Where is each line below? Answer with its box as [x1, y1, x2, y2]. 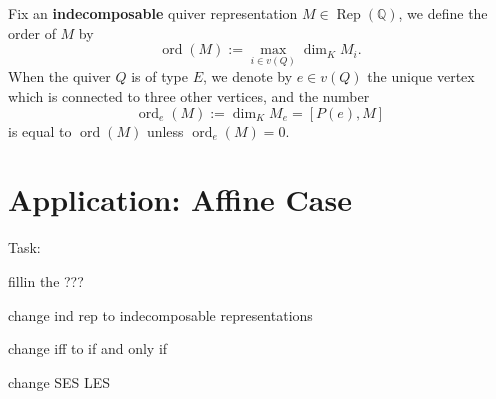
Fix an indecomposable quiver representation [8, 3, 298, 23]
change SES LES [8, 371, 111, 392]
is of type [131, 66, 188, 87]
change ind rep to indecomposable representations [8, 304, 313, 325]
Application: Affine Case [8, 179, 352, 220]
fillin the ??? [8, 270, 84, 291]
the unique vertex [367, 66, 475, 87]
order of [8, 22, 56, 43]
